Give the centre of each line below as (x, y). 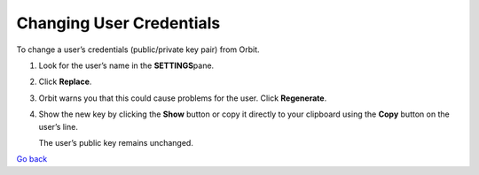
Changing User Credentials (118, 23)
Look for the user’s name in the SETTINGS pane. (126, 65)
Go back (32, 159)
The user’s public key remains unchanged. (116, 142)
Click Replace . (65, 82)
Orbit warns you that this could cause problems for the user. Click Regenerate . (183, 98)
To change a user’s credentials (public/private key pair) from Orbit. (138, 49)
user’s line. (59, 126)
